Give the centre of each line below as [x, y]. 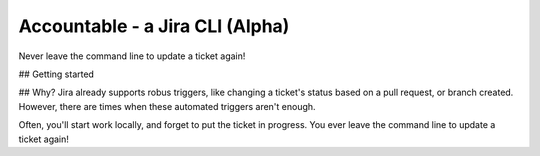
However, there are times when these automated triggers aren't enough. [167, 106]
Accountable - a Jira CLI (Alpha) [154, 26]
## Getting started [56, 74]
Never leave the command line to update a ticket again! [132, 56]
